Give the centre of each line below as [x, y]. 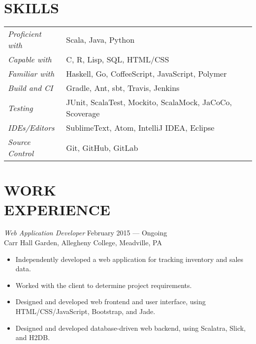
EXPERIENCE [57, 209]
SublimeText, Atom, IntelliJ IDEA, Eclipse [140, 128]
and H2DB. [33, 337]
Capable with [30, 59]
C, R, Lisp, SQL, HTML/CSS [118, 59]
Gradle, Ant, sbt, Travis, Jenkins [123, 88]
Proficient [25, 34]
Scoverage [83, 114]
